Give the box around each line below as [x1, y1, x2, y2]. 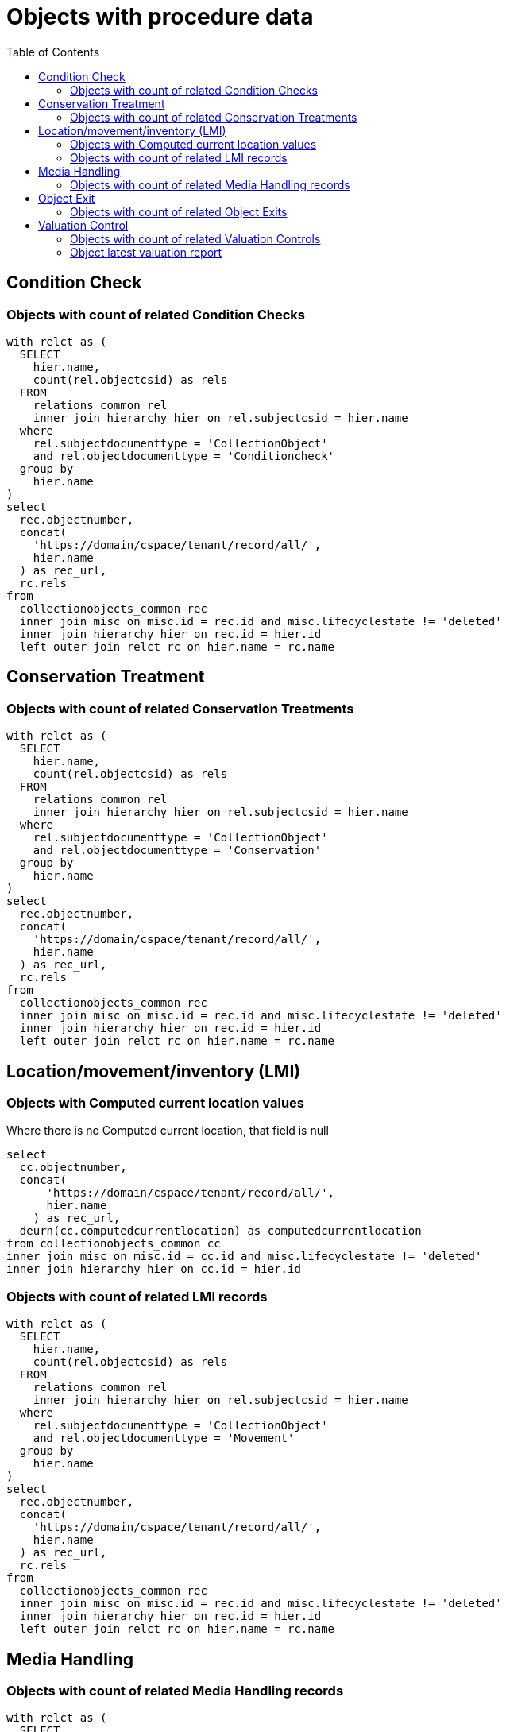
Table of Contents [6, 44, 100, 59]
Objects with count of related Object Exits [70, 204, 288, 218]
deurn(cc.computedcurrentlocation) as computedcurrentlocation [19, 1224, 422, 1238]
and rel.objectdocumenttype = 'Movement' [33, 1432, 295, 1445]
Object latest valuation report [70, 245, 222, 259]
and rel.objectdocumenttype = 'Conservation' [33, 844, 322, 857]
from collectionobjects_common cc [6, 1237, 221, 1251]
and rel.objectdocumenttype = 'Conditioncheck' [33, 449, 335, 462]
